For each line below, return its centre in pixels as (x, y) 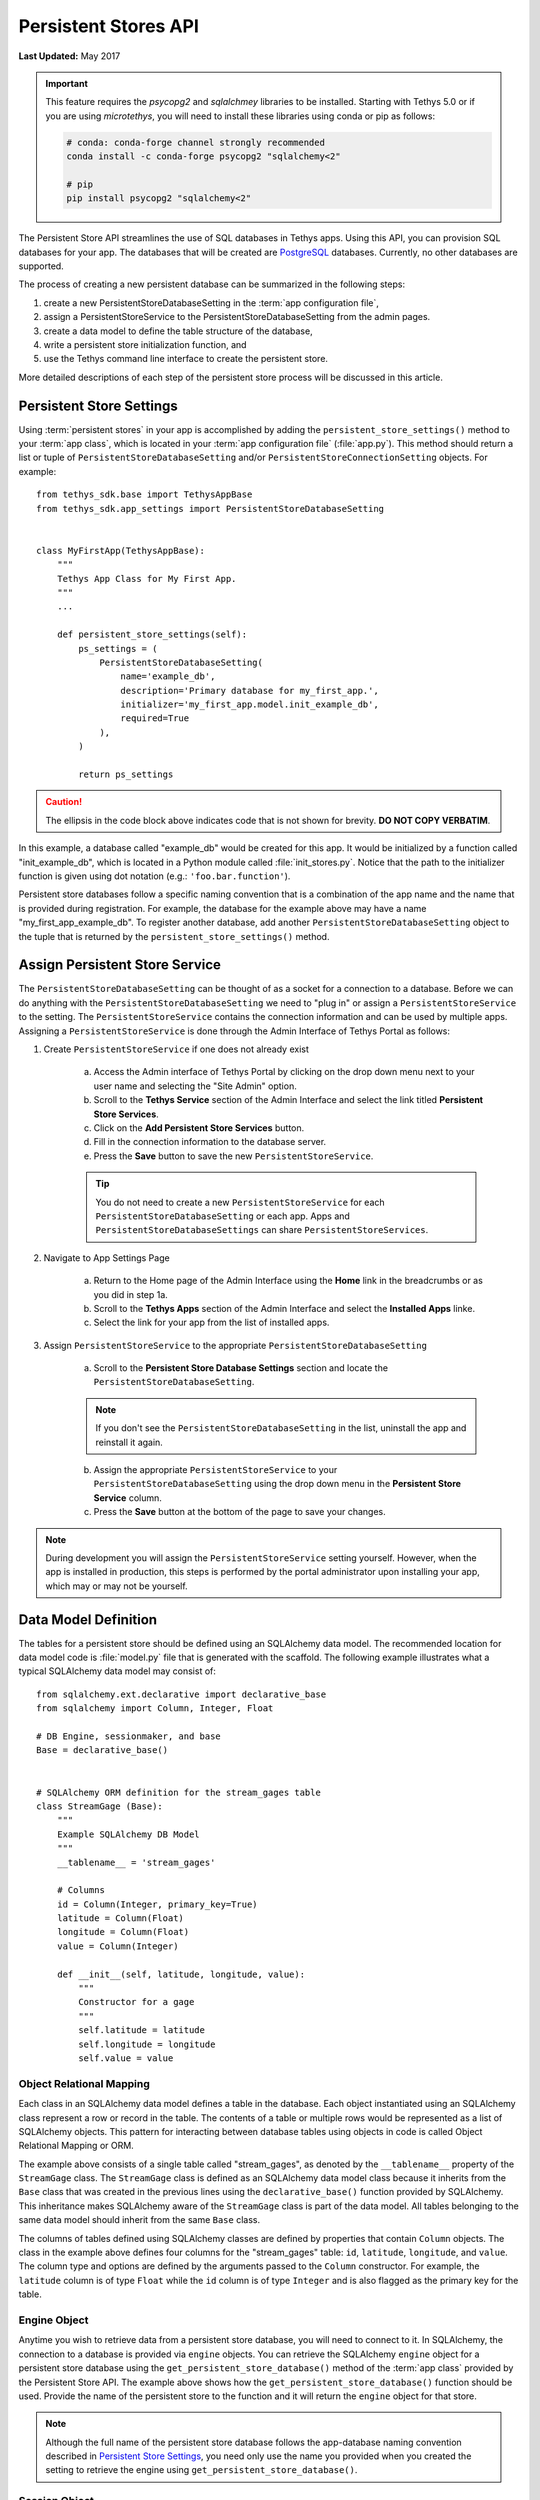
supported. (41, 266)
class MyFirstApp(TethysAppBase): (120, 550)
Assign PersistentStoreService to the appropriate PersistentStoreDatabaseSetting (235, 1345)
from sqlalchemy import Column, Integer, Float (155, 1708)
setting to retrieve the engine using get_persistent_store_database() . (201, 2470)
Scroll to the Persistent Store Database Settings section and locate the (241, 1368)
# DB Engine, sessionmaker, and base (129, 1736)
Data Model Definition (88, 1619)
